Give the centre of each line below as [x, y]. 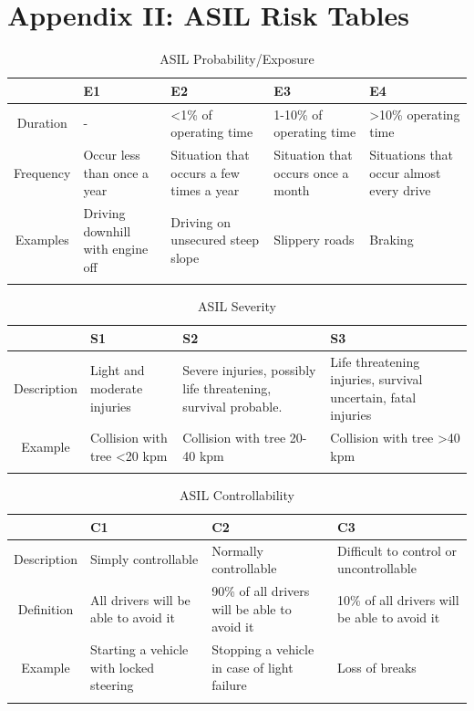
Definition [46, 608]
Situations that [412, 154]
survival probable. [232, 406]
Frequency [42, 172]
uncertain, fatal [373, 397]
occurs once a [311, 172]
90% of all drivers [261, 591]
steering [112, 685]
